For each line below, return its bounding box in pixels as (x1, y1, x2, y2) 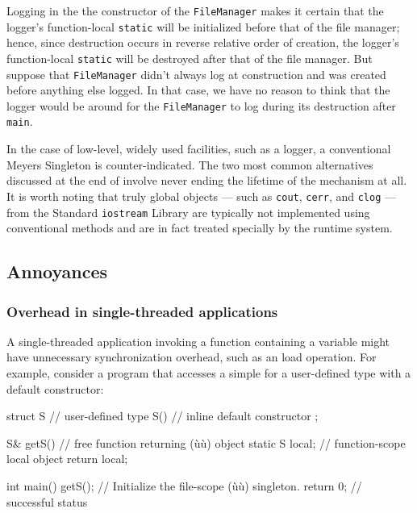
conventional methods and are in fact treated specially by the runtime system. (6, 219, 393, 236)
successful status (6, 493, 88, 510)
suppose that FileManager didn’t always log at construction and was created (6, 65, 386, 82)
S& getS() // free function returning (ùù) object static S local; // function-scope (6, 434, 406, 451)
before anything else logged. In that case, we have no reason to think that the (6, 81, 390, 98)
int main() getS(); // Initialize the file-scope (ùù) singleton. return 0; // (6, 477, 362, 494)
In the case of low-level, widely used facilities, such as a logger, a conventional (6, 140, 391, 157)
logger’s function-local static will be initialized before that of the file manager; (6, 18, 400, 35)
